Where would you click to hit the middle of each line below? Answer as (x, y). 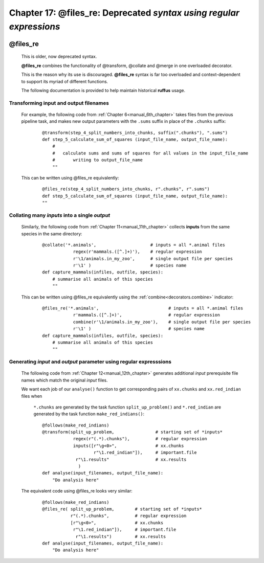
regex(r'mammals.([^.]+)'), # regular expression (138, 252)
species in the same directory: (52, 234)
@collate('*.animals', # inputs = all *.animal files (134, 245)
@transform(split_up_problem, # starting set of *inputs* (132, 432)
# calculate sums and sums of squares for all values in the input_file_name (150, 153)
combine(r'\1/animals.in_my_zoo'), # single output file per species (162, 322)
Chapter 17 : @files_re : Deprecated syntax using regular (124, 13)
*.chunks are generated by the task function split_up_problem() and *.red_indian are (127, 407)
